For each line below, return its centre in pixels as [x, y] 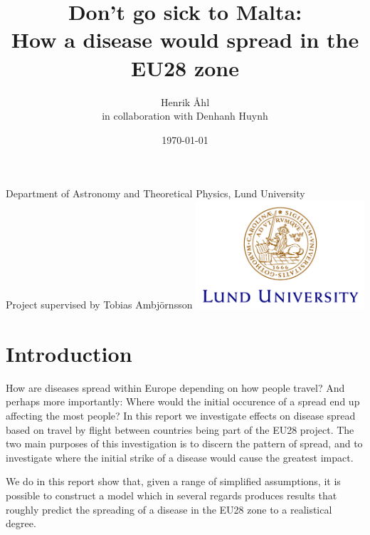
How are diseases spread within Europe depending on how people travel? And [175, 387]
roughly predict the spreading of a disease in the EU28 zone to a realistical [169, 509]
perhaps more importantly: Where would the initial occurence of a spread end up [183, 401]
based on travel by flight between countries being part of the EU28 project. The [180, 429]
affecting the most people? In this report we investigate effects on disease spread [181, 415]
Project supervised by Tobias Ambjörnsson [99, 305]
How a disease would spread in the [185, 40]
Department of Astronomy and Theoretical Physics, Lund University [155, 193]
